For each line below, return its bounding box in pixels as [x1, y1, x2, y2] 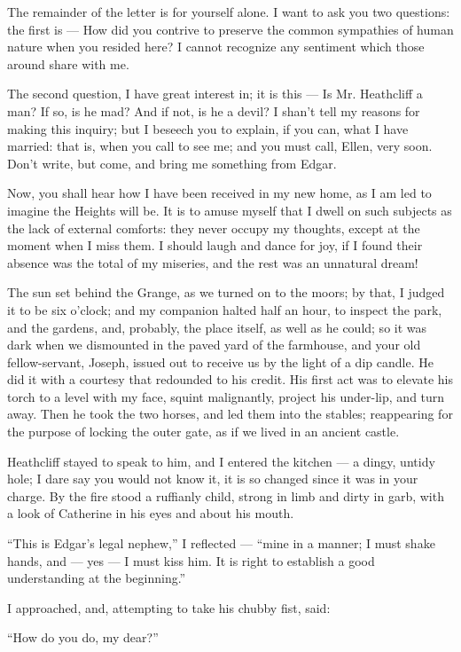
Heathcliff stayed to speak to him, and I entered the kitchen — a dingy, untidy [7, 452, 435, 470]
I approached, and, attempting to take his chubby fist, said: [7, 598, 331, 617]
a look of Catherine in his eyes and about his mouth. [7, 504, 294, 522]
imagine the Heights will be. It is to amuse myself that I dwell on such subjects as [7, 200, 452, 219]
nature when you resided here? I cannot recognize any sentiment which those [7, 37, 425, 56]
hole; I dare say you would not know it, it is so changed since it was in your [7, 469, 418, 488]
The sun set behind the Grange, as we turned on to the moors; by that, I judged [7, 283, 445, 302]
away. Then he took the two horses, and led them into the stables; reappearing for [7, 405, 453, 423]
